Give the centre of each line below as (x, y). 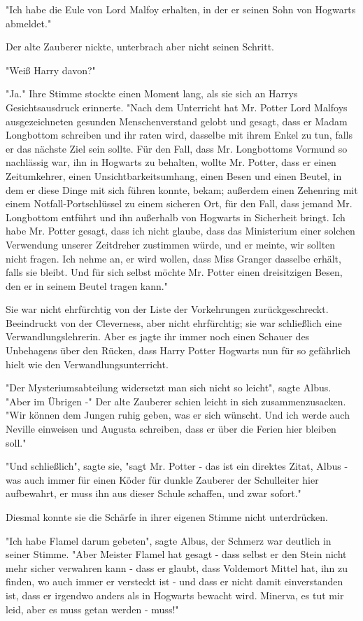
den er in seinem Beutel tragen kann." (87, 285)
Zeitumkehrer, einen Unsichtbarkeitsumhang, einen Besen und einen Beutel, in (174, 175)
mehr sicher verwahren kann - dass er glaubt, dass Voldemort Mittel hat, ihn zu (177, 567)
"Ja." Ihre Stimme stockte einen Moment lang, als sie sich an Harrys (152, 93)
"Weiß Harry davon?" (51, 70)
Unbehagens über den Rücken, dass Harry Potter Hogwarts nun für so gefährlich (178, 350)
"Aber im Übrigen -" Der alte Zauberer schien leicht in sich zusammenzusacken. (176, 401)
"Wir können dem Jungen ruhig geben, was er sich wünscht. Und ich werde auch (178, 415)
